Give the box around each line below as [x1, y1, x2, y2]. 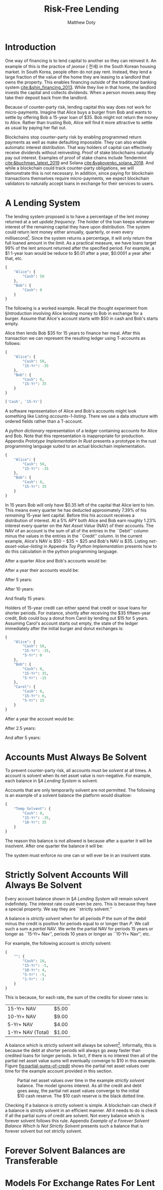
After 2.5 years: [5, 725, 36, 731]
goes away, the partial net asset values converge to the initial [17, 1088, 139, 1094]
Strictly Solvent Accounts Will [5, 869, 129, 880]
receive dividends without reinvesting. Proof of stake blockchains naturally [5, 149, 154, 155]
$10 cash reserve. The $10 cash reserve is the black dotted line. [17, 1093, 145, 1099]
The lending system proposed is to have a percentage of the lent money [5, 214, 149, 219]
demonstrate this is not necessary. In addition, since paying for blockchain [5, 170, 154, 176]
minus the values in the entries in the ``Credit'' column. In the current [5, 533, 143, 539]
